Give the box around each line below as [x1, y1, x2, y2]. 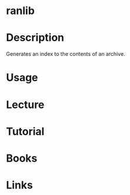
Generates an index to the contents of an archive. [6, 51, 125, 58]
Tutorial [6, 125, 45, 138]
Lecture [6, 98, 45, 111]
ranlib [6, 4, 35, 18]
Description [6, 31, 64, 45]
